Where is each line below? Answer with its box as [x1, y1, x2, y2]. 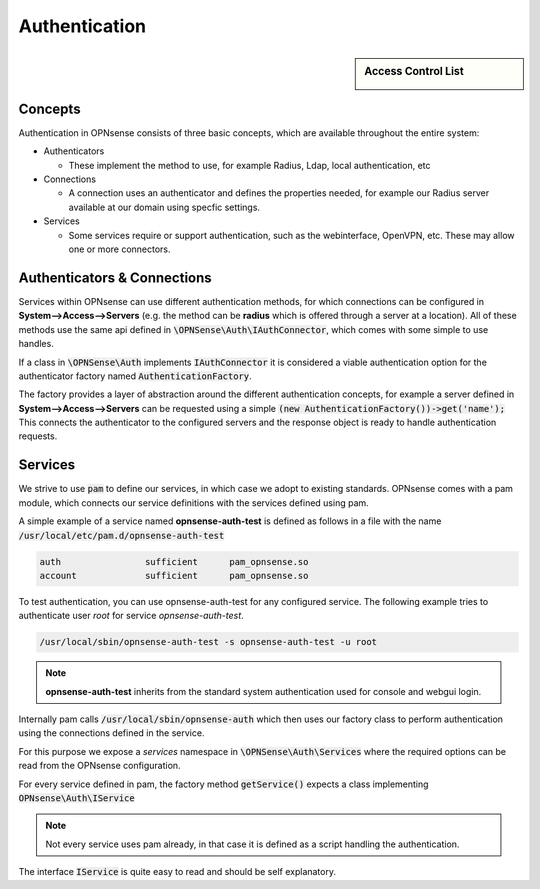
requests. [18, 430, 58, 442]
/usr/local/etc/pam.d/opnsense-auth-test [18, 530, 225, 541]
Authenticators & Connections [18, 269, 212, 286]
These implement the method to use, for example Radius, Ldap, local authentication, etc [68, 159, 431, 171]
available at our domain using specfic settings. [68, 201, 260, 213]
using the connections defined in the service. [18, 727, 205, 739]
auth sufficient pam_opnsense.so [39, 556, 309, 567]
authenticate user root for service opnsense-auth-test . [18, 610, 244, 622]
